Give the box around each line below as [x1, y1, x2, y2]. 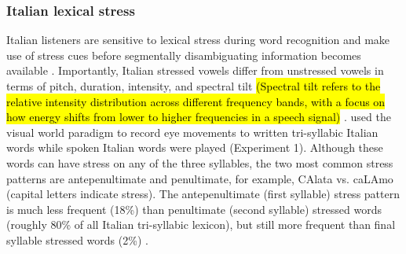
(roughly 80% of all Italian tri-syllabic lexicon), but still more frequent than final [6, 216, 396, 233]
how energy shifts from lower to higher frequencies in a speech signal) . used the [6, 109, 391, 125]
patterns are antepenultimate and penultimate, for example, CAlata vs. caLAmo [6, 170, 393, 186]
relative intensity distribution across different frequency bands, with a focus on [6, 93, 386, 109]
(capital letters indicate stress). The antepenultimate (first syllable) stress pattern [6, 186, 400, 202]
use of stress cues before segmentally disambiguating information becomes [6, 46, 361, 63]
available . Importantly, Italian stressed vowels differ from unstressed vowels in [6, 62, 384, 79]
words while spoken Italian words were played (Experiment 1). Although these [6, 139, 383, 156]
